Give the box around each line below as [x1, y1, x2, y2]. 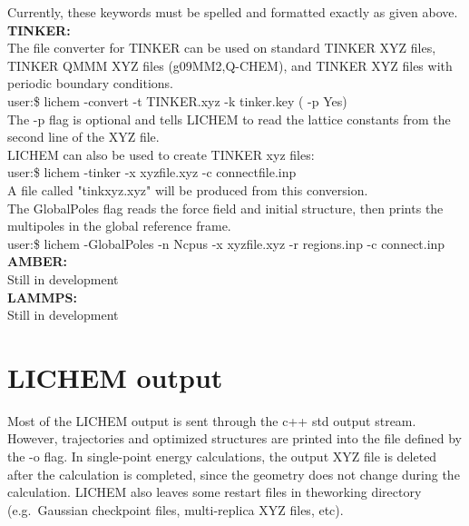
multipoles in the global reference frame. [7, 216, 231, 235]
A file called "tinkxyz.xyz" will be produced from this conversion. [7, 180, 368, 199]
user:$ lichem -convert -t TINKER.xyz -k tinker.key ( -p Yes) [7, 91, 347, 110]
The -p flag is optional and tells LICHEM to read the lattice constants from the [7, 109, 451, 128]
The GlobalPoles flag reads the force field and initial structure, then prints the [7, 198, 444, 217]
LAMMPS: [7, 287, 77, 306]
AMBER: [7, 252, 68, 271]
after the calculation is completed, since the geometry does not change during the [7, 464, 460, 483]
